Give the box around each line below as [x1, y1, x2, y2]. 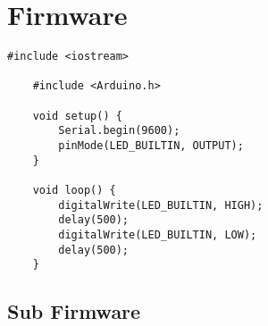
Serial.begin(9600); [58, 124, 180, 138]
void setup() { [32, 109, 122, 122]
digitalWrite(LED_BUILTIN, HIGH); [58, 198, 264, 212]
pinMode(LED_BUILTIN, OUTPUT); [58, 139, 244, 153]
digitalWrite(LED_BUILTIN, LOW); [58, 229, 257, 241]
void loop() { [32, 184, 116, 197]
